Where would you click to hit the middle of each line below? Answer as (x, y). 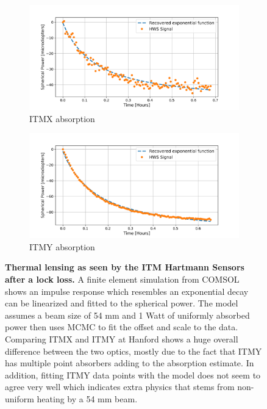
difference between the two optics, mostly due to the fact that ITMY (133, 351)
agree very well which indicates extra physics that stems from (120, 387)
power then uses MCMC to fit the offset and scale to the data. (122, 327)
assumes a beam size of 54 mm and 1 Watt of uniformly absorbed (127, 315)
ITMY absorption (62, 246)
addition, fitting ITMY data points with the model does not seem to (133, 375)
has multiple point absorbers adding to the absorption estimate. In (130, 363)
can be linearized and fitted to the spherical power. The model (122, 303)
